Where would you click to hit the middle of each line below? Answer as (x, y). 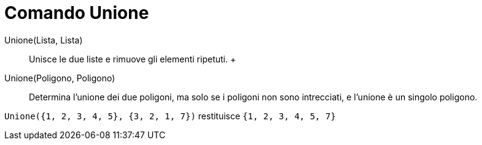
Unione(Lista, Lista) (44, 40)
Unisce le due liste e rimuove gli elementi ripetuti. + (133, 59)
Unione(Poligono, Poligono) (60, 78)
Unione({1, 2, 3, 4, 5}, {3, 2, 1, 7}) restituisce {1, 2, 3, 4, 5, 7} (170, 116)
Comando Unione (77, 13)
